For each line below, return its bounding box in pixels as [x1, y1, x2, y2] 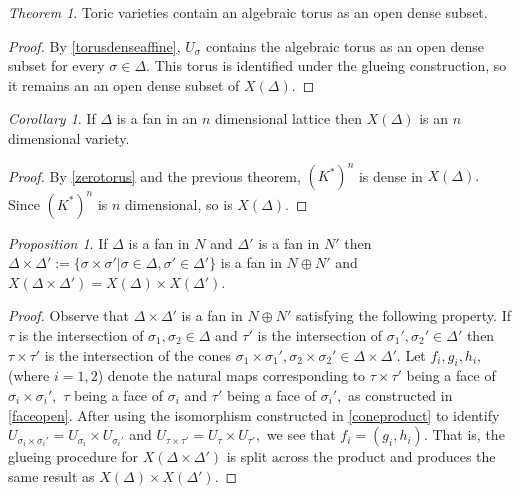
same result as [8, 465, 95, 486]
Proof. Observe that [8, 305, 130, 326]
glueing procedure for [8, 446, 139, 467]
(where [8, 365, 50, 386]
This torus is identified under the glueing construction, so [154, 55, 507, 76]
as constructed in [348, 384, 453, 405]
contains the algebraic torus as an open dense [205, 35, 484, 56]
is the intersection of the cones [44, 344, 231, 365]
